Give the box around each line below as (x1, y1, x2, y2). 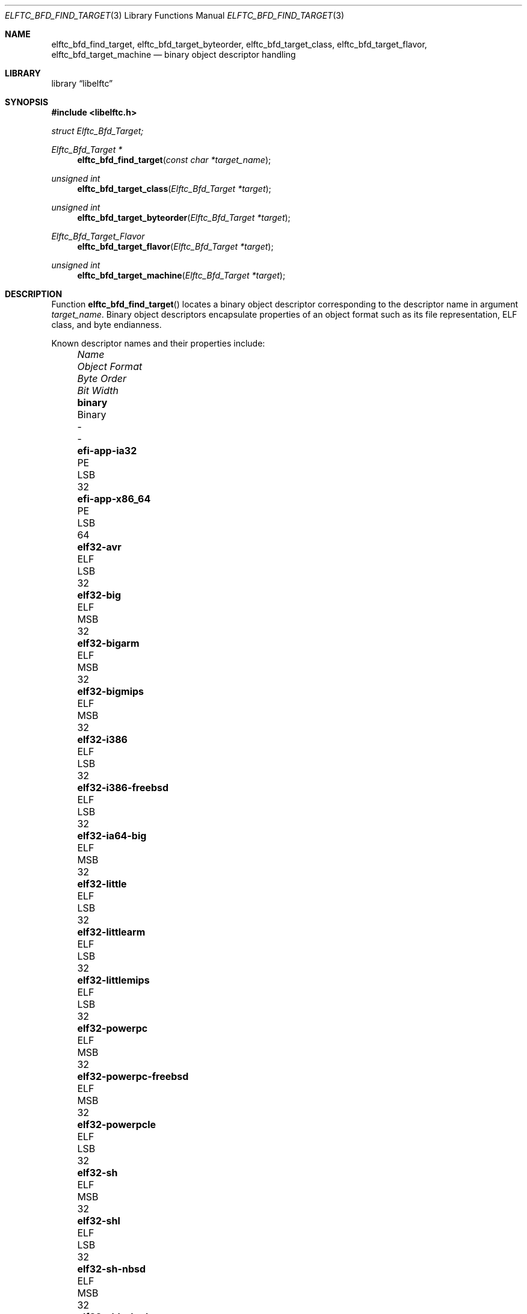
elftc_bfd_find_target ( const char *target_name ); (77, 155, 271, 165)
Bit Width (77, 384, 119, 396)
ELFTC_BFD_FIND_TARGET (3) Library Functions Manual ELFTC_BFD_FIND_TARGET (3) (5, 10, 344, 20)
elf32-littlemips (77, 974, 150, 986)
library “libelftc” (51, 78, 113, 88)
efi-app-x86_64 (77, 493, 151, 505)
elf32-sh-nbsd (77, 1263, 146, 1275)
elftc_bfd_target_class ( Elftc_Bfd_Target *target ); (77, 184, 271, 194)
